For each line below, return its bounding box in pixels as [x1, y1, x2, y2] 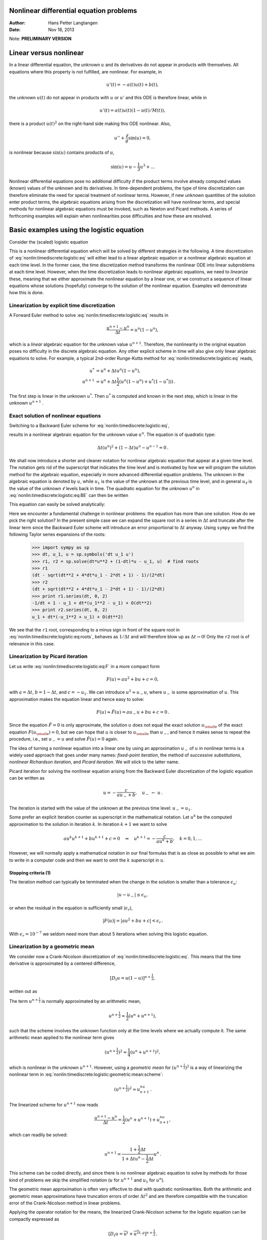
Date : [9, 26, 21, 32]
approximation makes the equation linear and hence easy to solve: [9, 696, 144, 702]
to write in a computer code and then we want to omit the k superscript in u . [9, 857, 165, 863]
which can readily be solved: [9, 1132, 68, 1138]
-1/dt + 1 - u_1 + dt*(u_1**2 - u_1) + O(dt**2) [32, 600, 152, 606]
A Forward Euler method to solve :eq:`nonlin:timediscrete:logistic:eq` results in [9, 312, 169, 318]
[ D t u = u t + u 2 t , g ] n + [108, 1230, 153, 1238]
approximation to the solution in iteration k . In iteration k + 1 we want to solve [9, 821, 168, 827]
